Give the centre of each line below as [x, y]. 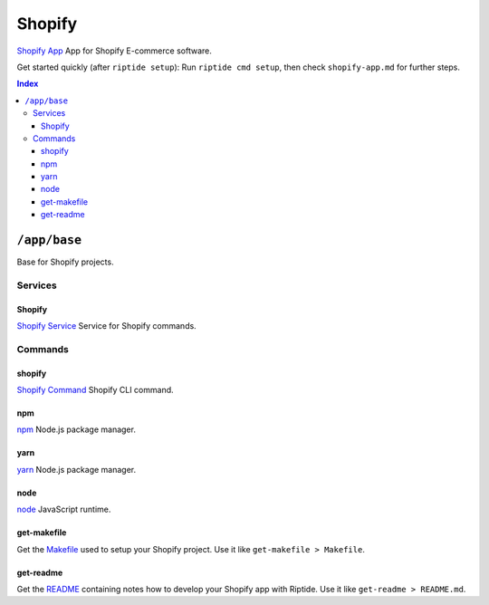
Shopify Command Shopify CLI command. [95, 390]
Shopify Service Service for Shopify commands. [106, 326]
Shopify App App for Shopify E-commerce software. [114, 51]
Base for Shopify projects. [65, 262]
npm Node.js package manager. [76, 429]
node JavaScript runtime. [64, 509]
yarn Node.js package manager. [77, 469]
